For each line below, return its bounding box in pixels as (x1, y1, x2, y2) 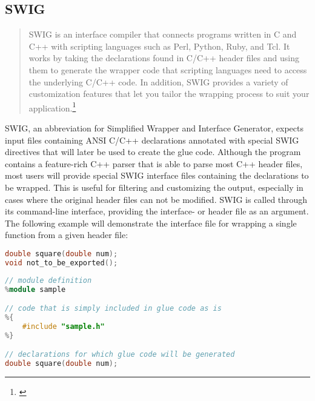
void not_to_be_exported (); (5, 258, 118, 267)
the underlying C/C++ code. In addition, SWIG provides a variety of (28, 75, 288, 88)
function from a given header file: (5, 228, 128, 241)
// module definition (5, 276, 92, 285)
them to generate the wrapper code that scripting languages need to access (28, 63, 307, 76)
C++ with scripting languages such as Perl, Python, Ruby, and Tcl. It (28, 39, 290, 52)
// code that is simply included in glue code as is (5, 304, 222, 313)
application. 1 (28, 99, 76, 114)
